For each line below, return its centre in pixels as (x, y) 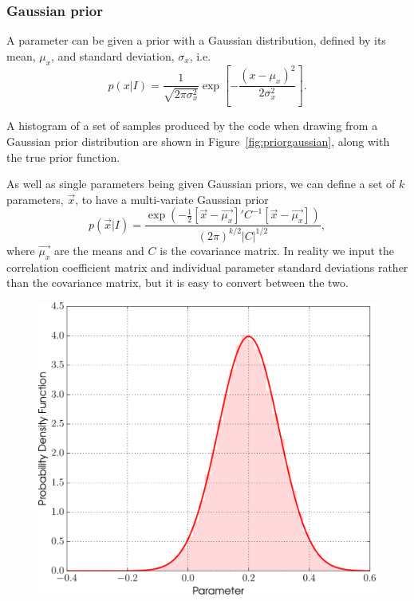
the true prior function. (63, 157)
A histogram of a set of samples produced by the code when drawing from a (192, 126)
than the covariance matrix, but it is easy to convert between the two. (177, 283)
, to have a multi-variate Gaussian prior (172, 199)
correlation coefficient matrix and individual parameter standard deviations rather (207, 267)
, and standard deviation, (113, 55)
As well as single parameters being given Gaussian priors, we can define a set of (201, 184)
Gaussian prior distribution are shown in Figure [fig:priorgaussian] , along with (198, 141)
